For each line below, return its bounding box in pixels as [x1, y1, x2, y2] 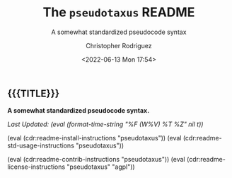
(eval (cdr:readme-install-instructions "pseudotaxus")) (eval [7, 134, 182, 143]
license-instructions [7, 162, 66, 171]
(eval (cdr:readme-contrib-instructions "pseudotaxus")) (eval [7, 155, 185, 164]
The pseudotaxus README [42, 4, 195, 21]
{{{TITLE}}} [7, 87, 60, 99]
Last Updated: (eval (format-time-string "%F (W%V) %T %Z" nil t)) [7, 120, 204, 128]
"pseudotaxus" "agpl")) [66, 162, 136, 171]
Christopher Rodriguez [86, 41, 152, 50]
